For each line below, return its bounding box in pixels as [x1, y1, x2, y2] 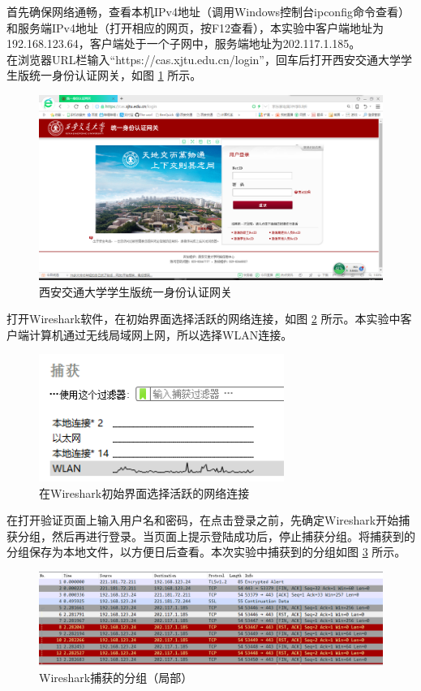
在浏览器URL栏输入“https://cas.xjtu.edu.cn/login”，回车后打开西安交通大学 [6, 50, 401, 67]
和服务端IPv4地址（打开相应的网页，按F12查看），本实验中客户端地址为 [6, 19, 384, 36]
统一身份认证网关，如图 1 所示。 [28, 67, 202, 84]
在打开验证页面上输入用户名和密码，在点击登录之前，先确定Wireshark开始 [6, 512, 399, 529]
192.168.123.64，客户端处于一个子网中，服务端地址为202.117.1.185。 [6, 35, 361, 52]
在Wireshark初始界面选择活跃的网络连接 [39, 484, 250, 501]
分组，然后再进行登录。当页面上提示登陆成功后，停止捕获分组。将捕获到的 [17, 527, 415, 544]
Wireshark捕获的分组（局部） [39, 668, 193, 685]
